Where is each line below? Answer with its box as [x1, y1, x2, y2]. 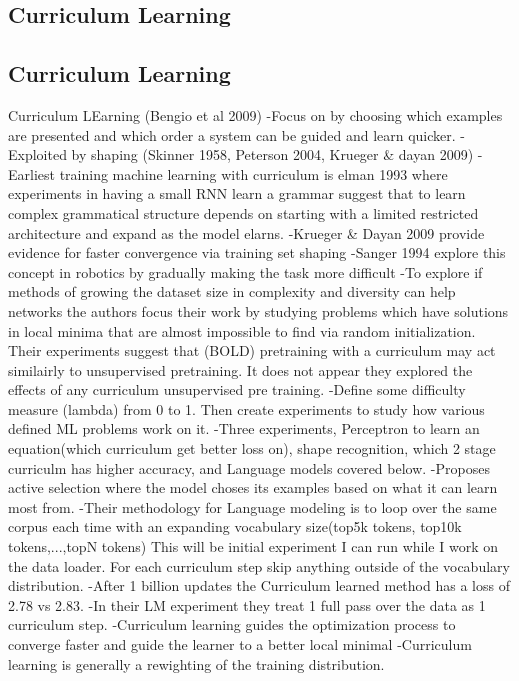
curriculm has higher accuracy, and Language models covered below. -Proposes [8, 457, 490, 478]
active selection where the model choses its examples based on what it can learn [8, 477, 498, 498]
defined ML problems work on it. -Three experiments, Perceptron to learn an [8, 418, 480, 439]
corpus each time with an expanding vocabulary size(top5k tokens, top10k [8, 516, 462, 537]
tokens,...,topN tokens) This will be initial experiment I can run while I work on [8, 536, 498, 557]
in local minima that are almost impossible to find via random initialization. [8, 320, 476, 341]
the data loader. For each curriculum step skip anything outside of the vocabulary [8, 555, 510, 576]
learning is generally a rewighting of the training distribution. [8, 653, 385, 674]
